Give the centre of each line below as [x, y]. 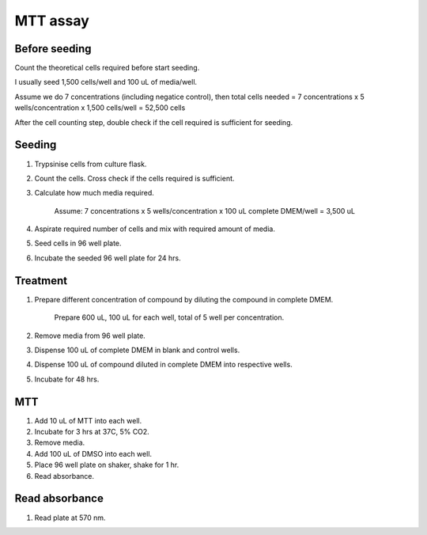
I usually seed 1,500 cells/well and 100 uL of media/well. [106, 82]
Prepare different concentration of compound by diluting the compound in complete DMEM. [184, 299]
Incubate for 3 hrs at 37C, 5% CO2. [92, 432]
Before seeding [53, 49]
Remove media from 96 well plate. [90, 336]
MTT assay [52, 21]
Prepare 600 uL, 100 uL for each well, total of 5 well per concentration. [169, 317]
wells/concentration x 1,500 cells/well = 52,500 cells [100, 108]
